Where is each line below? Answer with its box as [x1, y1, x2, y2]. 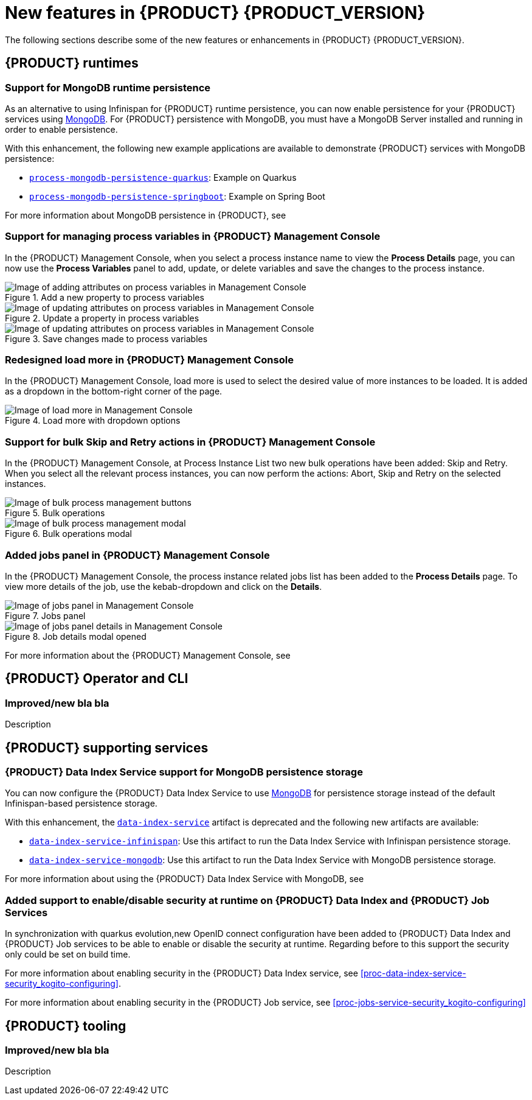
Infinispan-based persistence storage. [5, 798, 157, 809]
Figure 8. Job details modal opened [5, 631, 147, 642]
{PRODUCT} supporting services [5, 740, 209, 755]
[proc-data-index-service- [360, 968, 466, 979]
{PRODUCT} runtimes [5, 55, 139, 71]
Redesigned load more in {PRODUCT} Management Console [5, 354, 294, 366]
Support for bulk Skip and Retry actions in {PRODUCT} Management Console [5, 435, 376, 448]
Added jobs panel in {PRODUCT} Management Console [5, 548, 270, 561]
